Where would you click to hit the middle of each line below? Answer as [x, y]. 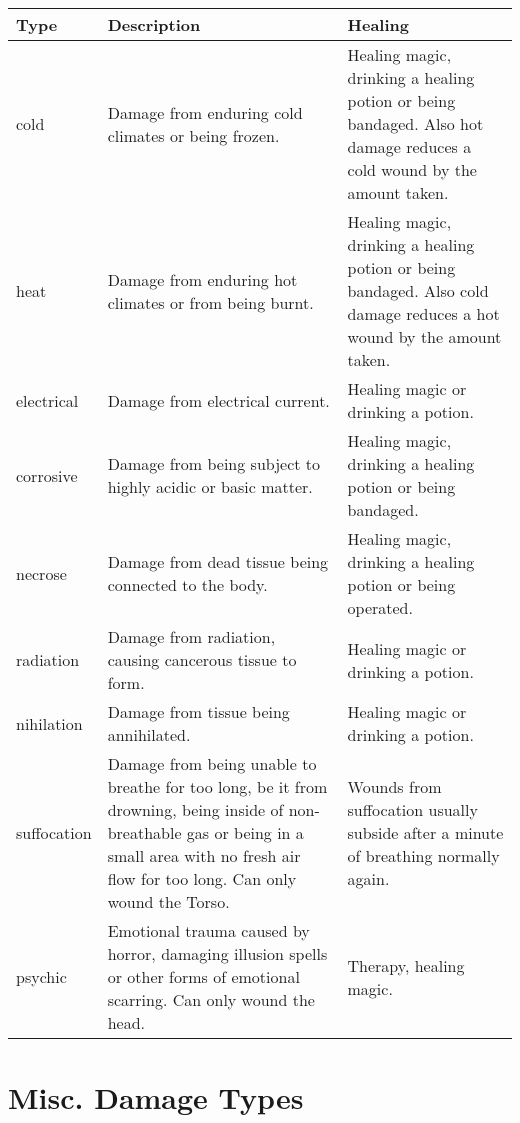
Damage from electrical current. [218, 400]
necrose [41, 573]
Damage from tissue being [198, 711]
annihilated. [149, 734]
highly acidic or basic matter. [210, 486]
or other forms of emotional [203, 976]
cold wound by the [412, 169]
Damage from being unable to [212, 763]
